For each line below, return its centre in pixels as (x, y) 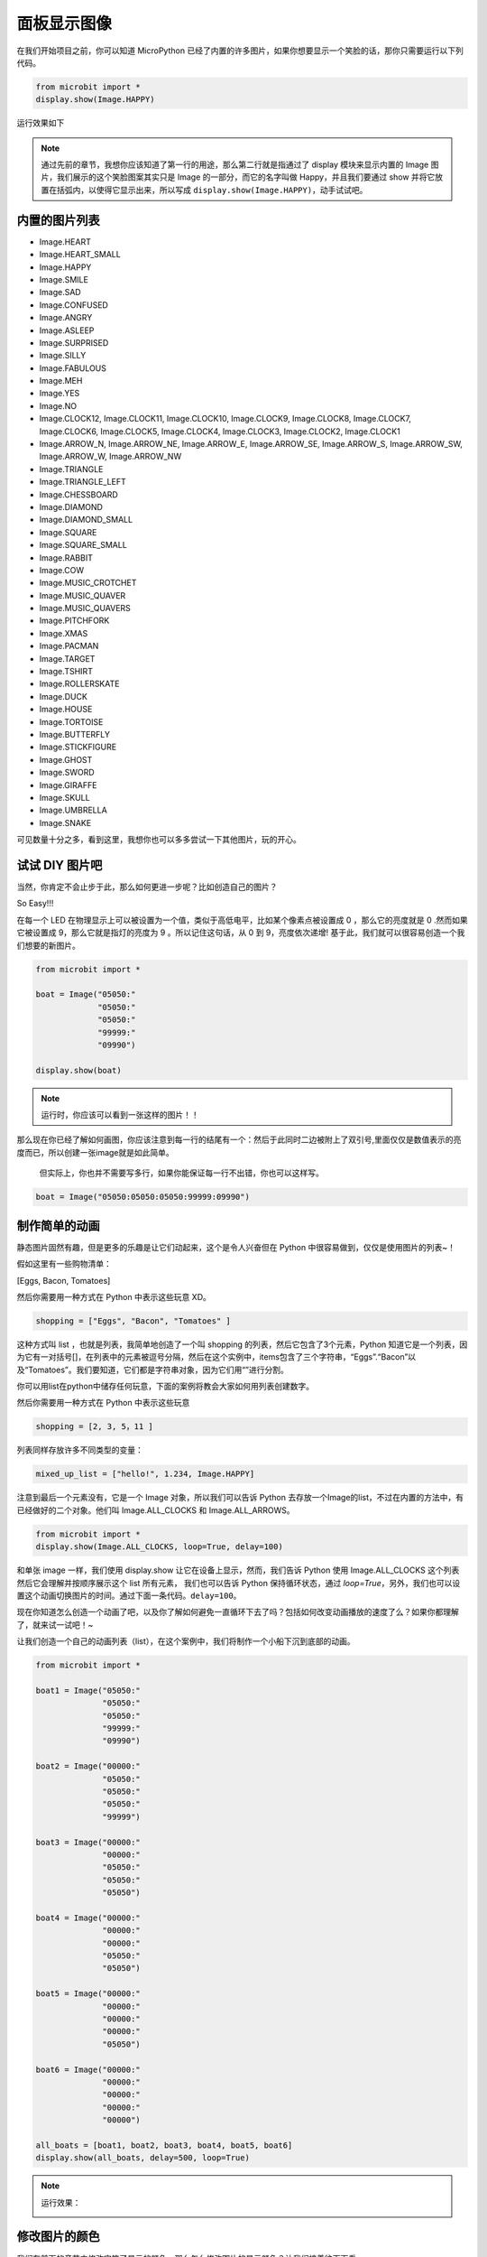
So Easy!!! (35, 904)
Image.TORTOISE (71, 721)
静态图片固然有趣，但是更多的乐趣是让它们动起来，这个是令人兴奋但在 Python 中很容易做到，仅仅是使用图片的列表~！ (236, 1247)
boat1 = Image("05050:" (88, 1690)
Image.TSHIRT (66, 672)
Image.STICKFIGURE (78, 747)
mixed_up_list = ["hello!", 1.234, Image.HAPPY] (145, 1474)
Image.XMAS (64, 633)
